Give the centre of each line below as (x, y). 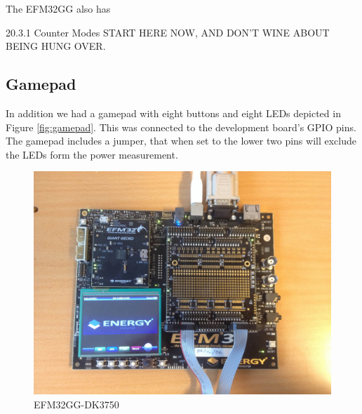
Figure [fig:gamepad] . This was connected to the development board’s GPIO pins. (181, 127)
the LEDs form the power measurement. (92, 154)
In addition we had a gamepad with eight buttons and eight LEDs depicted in (173, 113)
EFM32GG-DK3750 (76, 404)
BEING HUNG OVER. (56, 46)
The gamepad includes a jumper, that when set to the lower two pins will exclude (181, 141)
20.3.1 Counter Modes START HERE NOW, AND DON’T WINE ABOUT (168, 32)
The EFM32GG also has (58, 8)
